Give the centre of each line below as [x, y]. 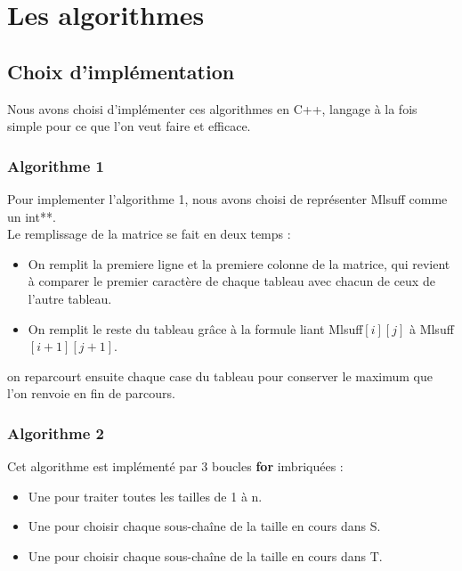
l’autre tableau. [70, 298]
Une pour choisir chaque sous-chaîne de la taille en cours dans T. [205, 555]
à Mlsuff [431, 328]
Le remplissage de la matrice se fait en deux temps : [149, 234]
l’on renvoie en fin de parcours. [91, 393]
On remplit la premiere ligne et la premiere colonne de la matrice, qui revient [239, 263]
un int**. [32, 216]
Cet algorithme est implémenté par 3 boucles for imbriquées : [175, 466]
